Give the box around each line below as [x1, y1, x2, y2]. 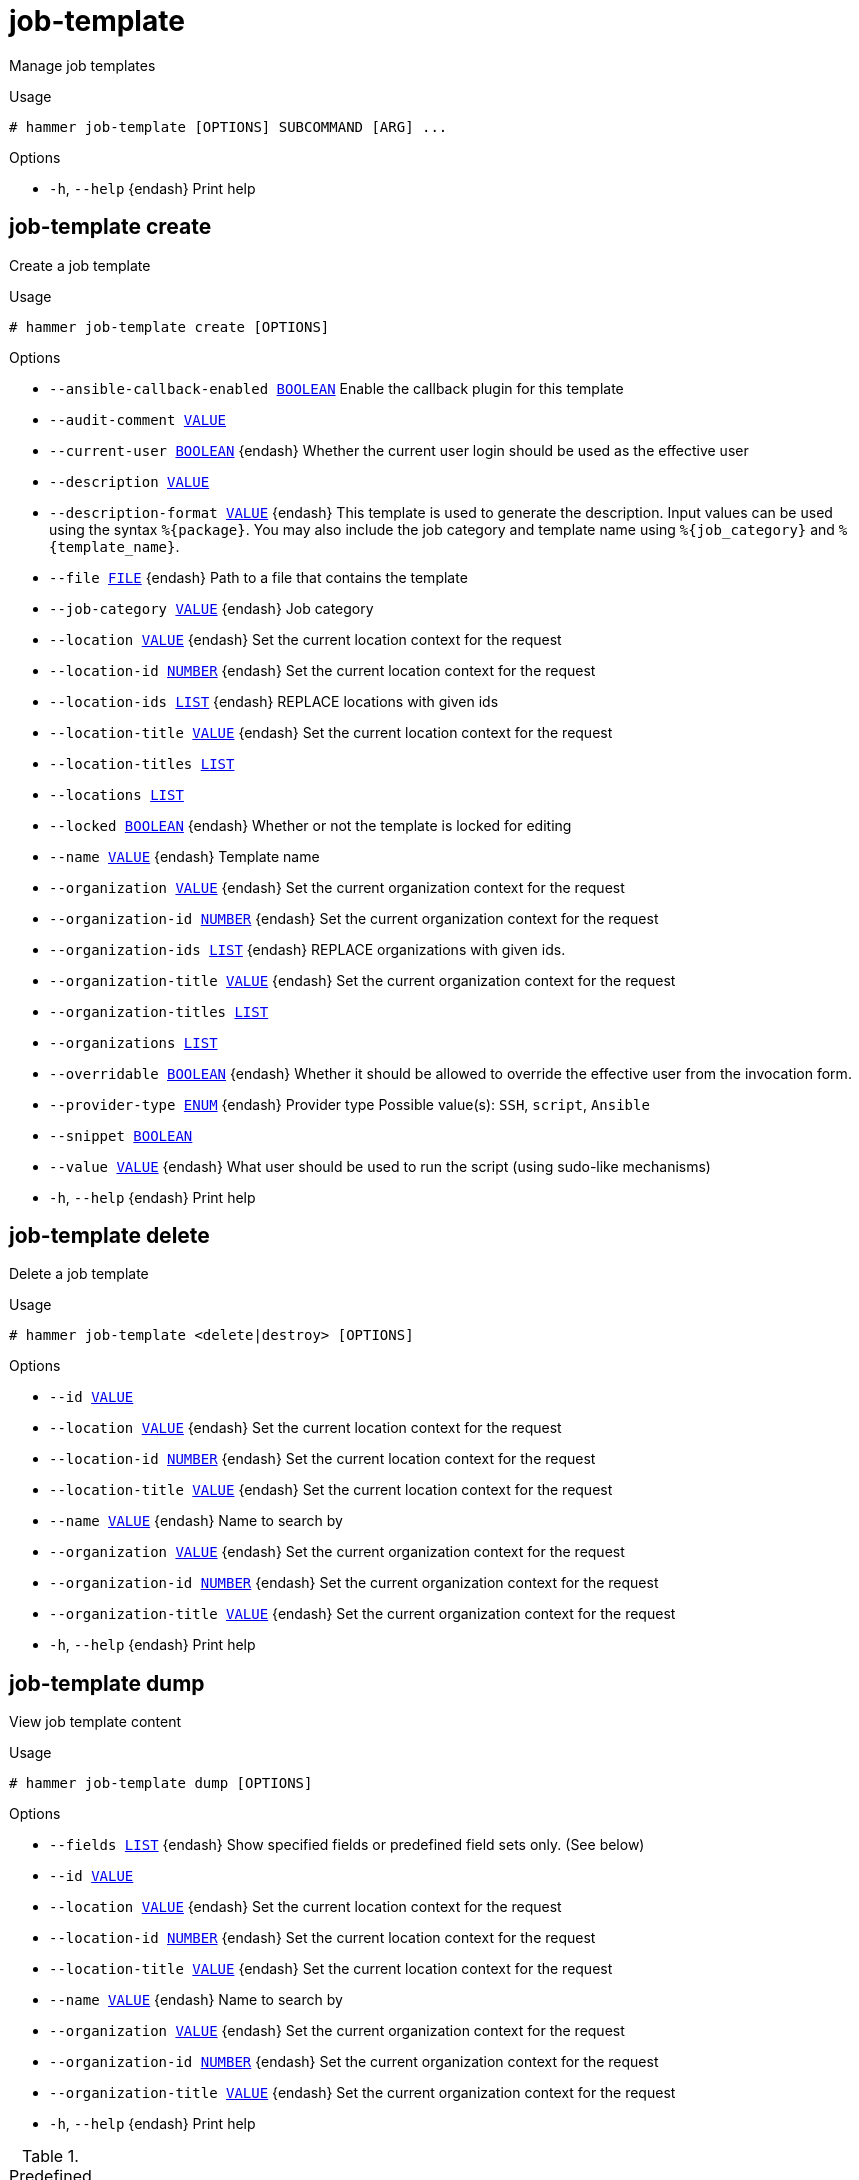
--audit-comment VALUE [49, 411, 227, 428]
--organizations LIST [49, 1034, 218, 1051]
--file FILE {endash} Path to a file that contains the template [49, 568, 468, 586]
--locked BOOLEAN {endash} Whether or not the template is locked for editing [49, 816, 572, 834]
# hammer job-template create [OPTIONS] [9, 318, 330, 335]
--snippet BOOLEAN [49, 1127, 193, 1144]
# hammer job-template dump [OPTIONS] [9, 1775, 313, 1792]
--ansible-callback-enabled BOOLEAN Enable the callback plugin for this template [49, 379, 624, 397]
